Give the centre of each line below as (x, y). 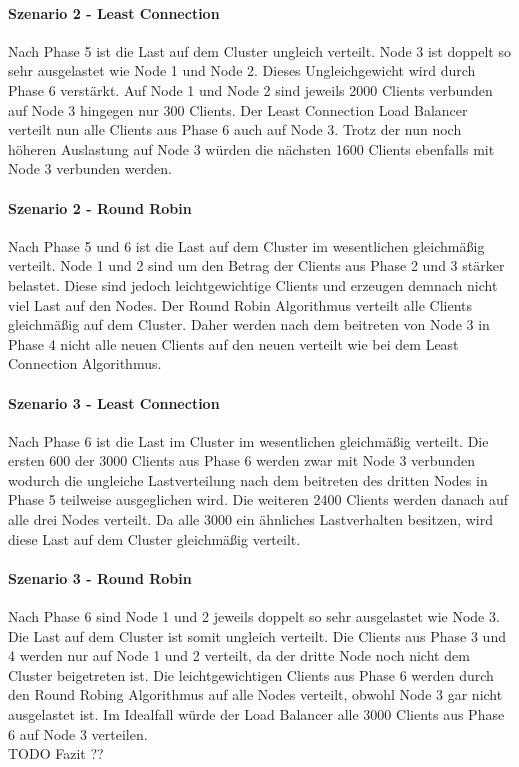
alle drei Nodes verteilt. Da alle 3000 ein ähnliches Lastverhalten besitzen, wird (250, 519)
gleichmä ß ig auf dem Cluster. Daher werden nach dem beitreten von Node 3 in (249, 324)
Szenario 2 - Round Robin (100, 207)
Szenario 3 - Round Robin (100, 577)
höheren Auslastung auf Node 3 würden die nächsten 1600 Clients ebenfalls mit (251, 148)
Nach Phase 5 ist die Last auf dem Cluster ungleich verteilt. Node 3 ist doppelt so (259, 50)
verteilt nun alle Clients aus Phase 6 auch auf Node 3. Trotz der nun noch (235, 129)
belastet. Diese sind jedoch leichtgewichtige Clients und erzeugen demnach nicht (253, 284)
